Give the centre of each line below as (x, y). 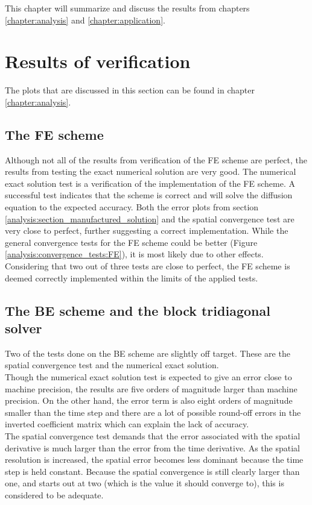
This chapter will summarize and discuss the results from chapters (127, 8)
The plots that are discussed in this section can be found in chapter (130, 90)
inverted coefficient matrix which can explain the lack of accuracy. (127, 424)
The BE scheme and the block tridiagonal (138, 310)
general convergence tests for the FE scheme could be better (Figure (131, 242)
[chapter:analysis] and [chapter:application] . (85, 20)
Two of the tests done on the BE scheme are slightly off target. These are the (148, 353)
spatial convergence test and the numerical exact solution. (112, 365)
